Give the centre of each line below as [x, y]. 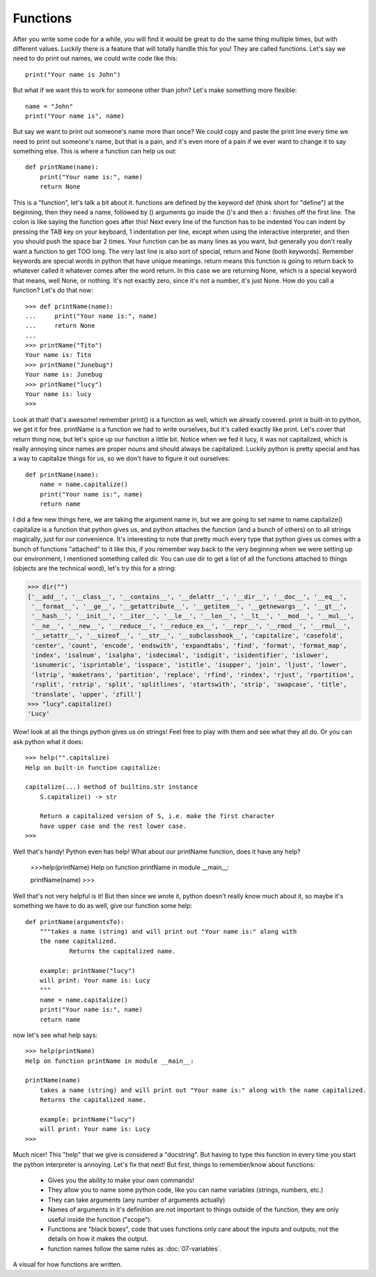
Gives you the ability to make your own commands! [121, 1180]
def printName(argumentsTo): [75, 922]
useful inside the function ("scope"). [100, 1219]
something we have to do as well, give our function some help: [103, 906]
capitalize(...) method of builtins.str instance [112, 787]
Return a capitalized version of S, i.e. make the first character [157, 816]
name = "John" [49, 106]
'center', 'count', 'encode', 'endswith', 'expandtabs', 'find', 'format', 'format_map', [189, 645]
